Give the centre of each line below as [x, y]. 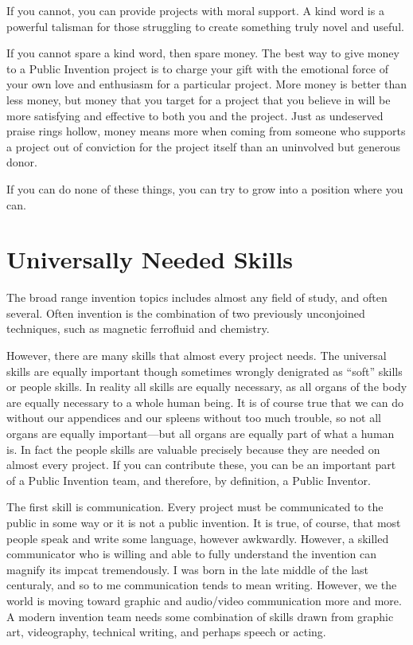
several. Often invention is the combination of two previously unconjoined [186, 313]
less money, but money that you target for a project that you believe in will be [199, 99]
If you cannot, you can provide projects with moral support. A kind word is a [195, 10]
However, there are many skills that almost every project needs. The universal [197, 356]
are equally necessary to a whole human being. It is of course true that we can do [205, 402]
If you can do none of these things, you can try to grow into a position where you [205, 188]
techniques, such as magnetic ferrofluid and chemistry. [138, 328]
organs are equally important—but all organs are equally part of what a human [201, 433]
